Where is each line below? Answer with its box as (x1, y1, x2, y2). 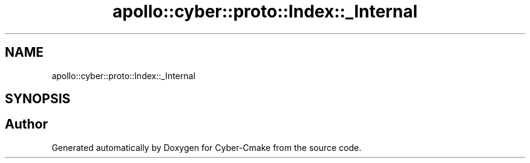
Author (5, 117, 48, 132)
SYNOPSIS (5, 91, 71, 107)
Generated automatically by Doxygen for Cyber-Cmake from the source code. (51, 142, 362, 153)
